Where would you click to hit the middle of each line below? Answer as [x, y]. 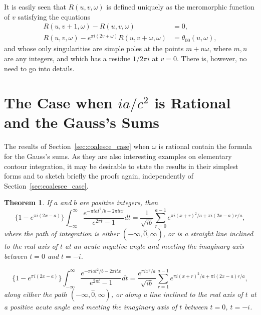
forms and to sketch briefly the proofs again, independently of [99, 176]
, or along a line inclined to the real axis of [177, 294]
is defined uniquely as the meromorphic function [180, 7]
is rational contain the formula [205, 146]
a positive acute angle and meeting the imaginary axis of [91, 307]
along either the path [36, 294]
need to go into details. [39, 68]
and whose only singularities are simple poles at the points [94, 48]
